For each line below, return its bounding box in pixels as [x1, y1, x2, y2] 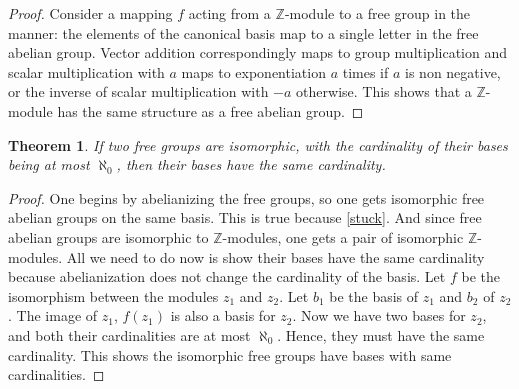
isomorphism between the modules [8, 285, 219, 306]
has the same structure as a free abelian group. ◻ [57, 100, 364, 121]
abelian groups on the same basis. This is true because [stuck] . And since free [8, 207, 482, 228]
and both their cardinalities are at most [8, 324, 251, 345]
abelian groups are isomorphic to [8, 226, 209, 247]
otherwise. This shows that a [296, 81, 472, 102]
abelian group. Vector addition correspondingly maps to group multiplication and [8, 42, 507, 63]
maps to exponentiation [181, 61, 326, 82]
